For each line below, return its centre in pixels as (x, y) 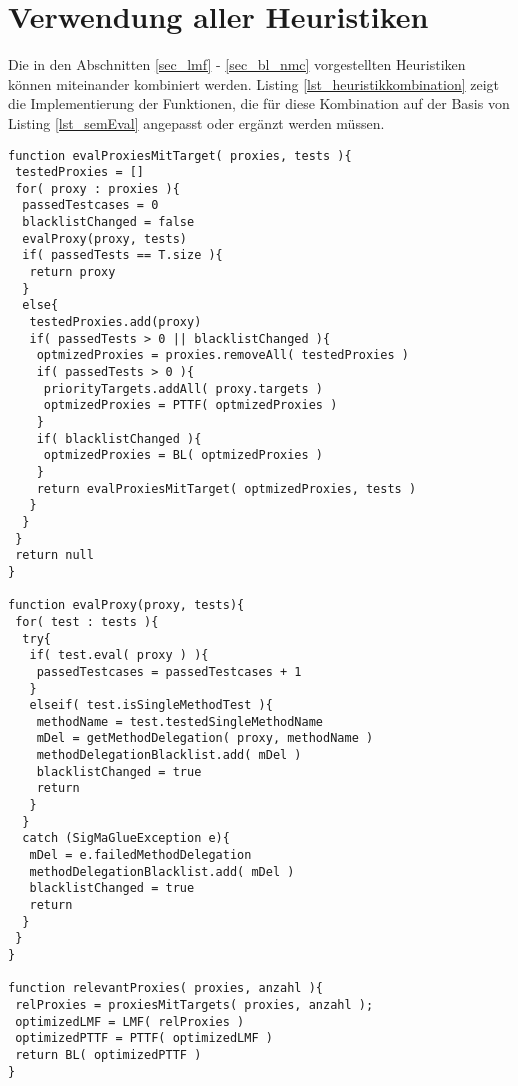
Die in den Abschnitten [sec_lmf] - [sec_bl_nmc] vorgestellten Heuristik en (237, 64)
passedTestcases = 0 (90, 205)
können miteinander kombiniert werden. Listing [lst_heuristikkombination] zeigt (254, 83)
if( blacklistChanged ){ (119, 438)
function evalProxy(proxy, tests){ (126, 605)
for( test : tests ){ (87, 621)
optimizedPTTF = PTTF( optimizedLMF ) (144, 1038)
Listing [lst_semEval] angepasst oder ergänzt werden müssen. (196, 122)
